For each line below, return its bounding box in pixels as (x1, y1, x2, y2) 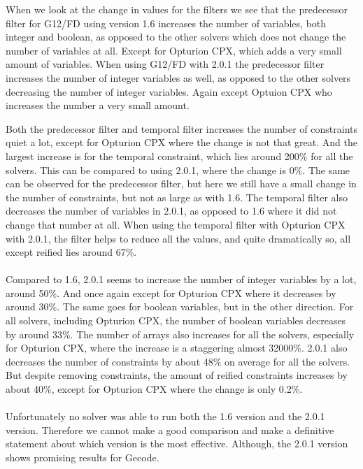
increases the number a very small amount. (6, 98, 190, 113)
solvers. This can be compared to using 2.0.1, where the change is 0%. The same (6, 162, 350, 177)
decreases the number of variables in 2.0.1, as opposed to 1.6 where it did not (6, 203, 337, 218)
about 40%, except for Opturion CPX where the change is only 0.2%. (6, 382, 303, 396)
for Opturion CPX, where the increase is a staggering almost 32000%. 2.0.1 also (6, 340, 348, 355)
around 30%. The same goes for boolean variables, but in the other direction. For (6, 299, 354, 314)
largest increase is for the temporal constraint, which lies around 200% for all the (6, 148, 353, 163)
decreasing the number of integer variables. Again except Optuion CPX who (6, 84, 332, 99)
